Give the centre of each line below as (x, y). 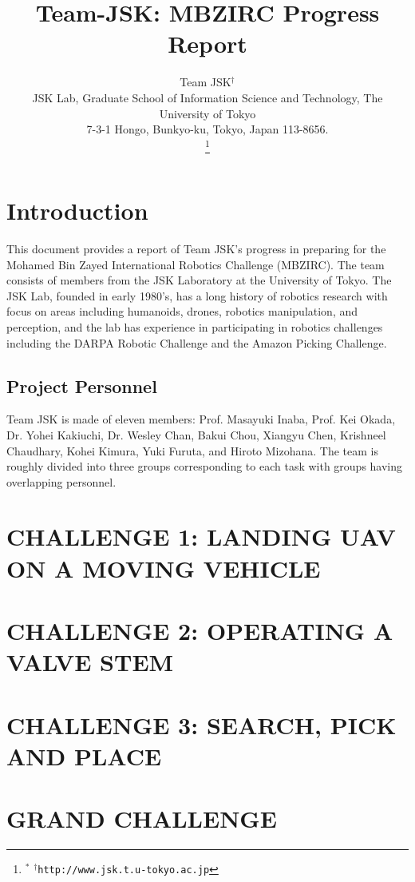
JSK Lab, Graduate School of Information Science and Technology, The (207, 97)
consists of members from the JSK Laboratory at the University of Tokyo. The (199, 280)
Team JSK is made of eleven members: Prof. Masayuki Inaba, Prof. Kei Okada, (201, 419)
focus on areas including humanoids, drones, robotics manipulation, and (182, 311)
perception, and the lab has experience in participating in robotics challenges (195, 326)
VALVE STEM (90, 662)
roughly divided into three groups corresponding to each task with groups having (205, 466)
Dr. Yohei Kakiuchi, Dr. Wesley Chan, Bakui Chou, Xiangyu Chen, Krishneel (196, 434)
